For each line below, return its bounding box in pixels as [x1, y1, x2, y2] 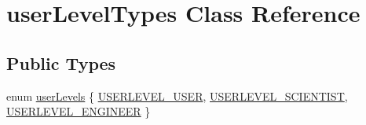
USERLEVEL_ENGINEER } [6, 103, 151, 119]
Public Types [6, 50, 116, 75]
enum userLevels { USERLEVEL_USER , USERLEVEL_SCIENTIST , [6, 87, 348, 104]
